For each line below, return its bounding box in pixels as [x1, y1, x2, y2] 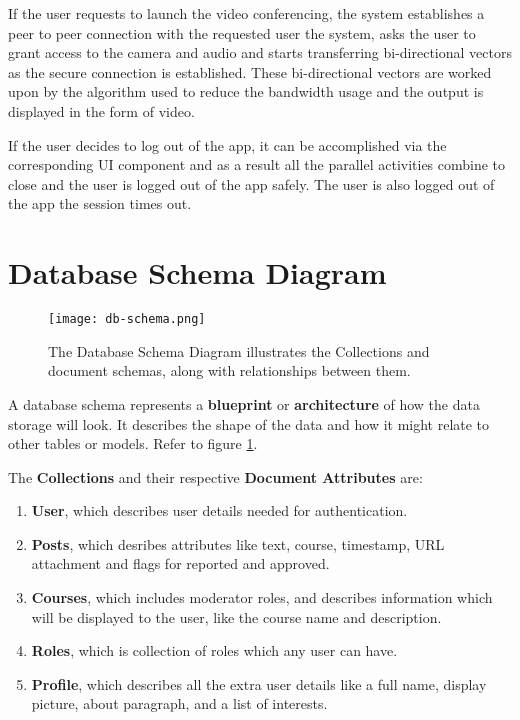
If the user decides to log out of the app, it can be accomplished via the [8, 134, 447, 155]
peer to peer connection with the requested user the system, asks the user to [8, 22, 476, 43]
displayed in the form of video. [8, 100, 195, 121]
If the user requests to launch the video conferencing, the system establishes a [8, 3, 485, 23]
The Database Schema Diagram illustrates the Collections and [48, 340, 430, 361]
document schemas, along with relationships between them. [48, 360, 411, 381]
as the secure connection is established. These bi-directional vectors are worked [8, 61, 492, 82]
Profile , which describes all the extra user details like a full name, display [31, 673, 487, 694]
